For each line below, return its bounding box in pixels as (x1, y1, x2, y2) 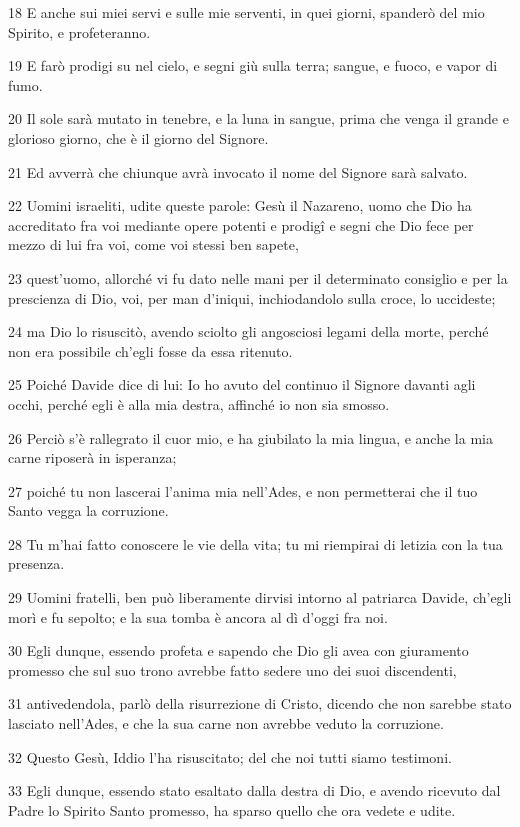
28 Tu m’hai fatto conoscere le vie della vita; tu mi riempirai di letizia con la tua (8, 533, 503, 554)
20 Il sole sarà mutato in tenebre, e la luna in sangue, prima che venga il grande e (8, 108, 509, 129)
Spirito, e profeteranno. (8, 21, 151, 42)
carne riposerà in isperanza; (8, 447, 177, 468)
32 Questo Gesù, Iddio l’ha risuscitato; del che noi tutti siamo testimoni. (8, 746, 452, 767)
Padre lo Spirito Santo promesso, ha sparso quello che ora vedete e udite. (8, 799, 456, 820)
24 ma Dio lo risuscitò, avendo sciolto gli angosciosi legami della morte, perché (8, 321, 489, 342)
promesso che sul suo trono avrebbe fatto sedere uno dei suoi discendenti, (8, 659, 457, 680)
